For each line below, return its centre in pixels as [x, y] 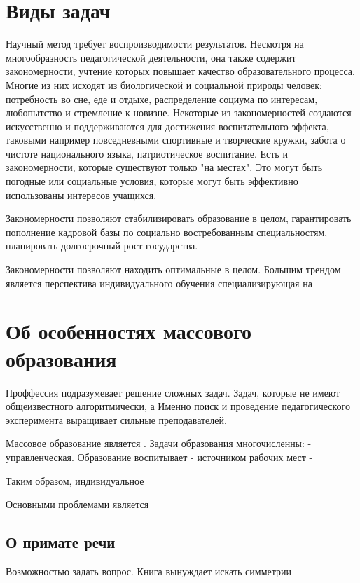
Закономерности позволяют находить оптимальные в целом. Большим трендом [173, 269]
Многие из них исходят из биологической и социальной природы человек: [164, 84]
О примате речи [61, 542]
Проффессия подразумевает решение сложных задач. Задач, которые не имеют [173, 392]
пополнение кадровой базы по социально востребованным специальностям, [167, 232]
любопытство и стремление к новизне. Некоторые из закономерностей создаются [179, 112]
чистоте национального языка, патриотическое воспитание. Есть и [147, 153]
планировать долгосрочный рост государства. [102, 246]
